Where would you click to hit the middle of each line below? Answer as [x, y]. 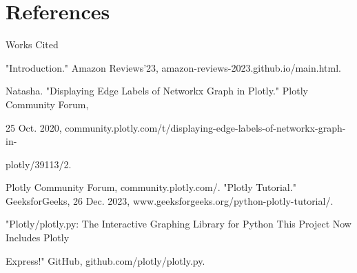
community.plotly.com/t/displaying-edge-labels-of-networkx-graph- [205, 127]
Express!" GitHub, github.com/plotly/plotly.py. [105, 260]
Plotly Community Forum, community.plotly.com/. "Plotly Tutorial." [151, 187]
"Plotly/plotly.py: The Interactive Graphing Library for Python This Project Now [178, 224]
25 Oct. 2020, [34, 127]
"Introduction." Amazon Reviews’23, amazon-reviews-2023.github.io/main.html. [173, 67]
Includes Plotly [38, 237]
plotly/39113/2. [39, 164]
